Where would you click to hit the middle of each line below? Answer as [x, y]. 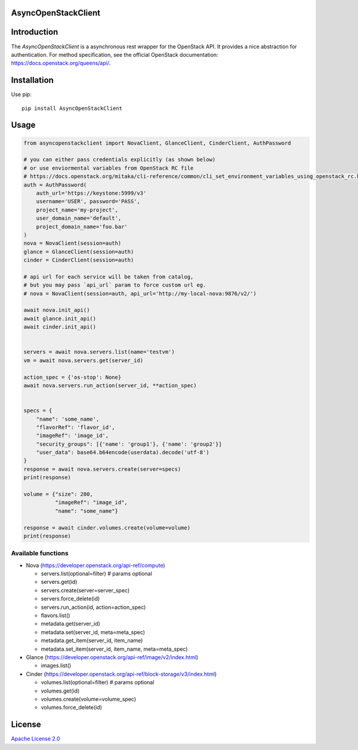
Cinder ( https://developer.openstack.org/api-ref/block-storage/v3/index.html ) [121, 674]
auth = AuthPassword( [55, 185]
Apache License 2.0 [36, 739]
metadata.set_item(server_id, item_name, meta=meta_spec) [114, 649]
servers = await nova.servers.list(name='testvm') [99, 352]
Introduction [35, 32]
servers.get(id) [59, 582]
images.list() [56, 666]
